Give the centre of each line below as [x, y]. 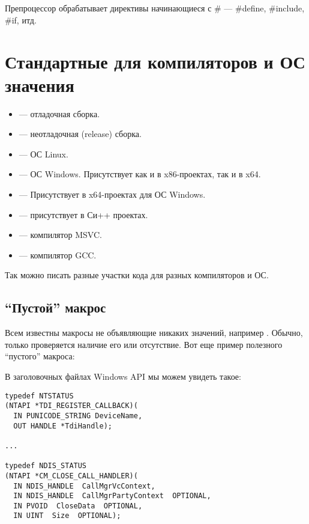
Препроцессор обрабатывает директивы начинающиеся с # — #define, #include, [155, 8]
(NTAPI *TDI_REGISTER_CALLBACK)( [71, 406]
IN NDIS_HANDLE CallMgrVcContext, [84, 486]
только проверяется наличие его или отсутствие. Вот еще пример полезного [144, 344]
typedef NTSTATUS [39, 396]
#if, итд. [21, 20]
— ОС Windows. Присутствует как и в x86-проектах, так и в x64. [140, 174]
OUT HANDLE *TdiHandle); [63, 426]
